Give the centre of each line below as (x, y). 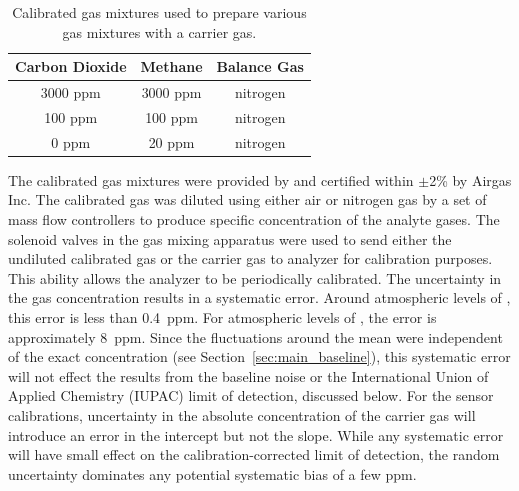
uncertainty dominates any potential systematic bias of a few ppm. (212, 473)
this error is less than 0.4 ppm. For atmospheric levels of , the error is (222, 316)
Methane (171, 66)
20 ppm (171, 141)
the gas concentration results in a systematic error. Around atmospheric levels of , (259, 297)
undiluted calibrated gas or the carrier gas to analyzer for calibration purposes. (250, 258)
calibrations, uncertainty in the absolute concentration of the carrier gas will (242, 414)
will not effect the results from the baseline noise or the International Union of (248, 375)
